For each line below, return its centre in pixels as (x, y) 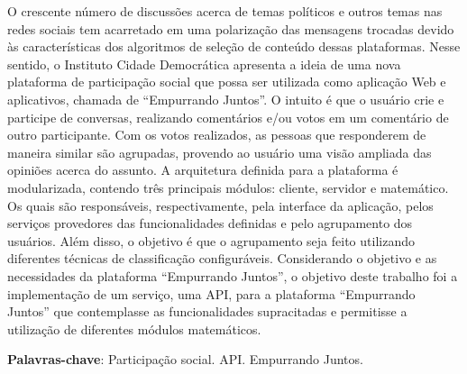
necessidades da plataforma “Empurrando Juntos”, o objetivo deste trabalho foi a (233, 275)
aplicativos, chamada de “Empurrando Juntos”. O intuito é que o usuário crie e (226, 99)
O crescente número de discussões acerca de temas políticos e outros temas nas (225, 11)
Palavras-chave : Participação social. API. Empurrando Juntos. (185, 359)
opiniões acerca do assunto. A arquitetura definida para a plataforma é (203, 170)
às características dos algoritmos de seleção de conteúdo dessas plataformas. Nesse (234, 46)
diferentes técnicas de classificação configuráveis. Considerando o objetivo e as (222, 258)
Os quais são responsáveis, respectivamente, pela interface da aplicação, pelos (220, 205)
